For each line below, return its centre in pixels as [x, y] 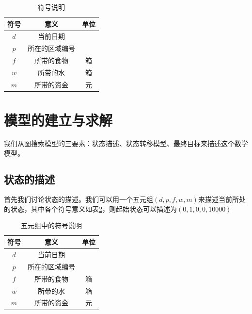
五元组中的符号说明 [51, 225]
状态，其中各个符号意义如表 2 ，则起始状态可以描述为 [94, 209]
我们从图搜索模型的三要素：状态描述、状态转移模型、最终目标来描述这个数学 [126, 143]
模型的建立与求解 [58, 120]
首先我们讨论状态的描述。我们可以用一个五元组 [79, 199]
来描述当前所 [218, 199]
